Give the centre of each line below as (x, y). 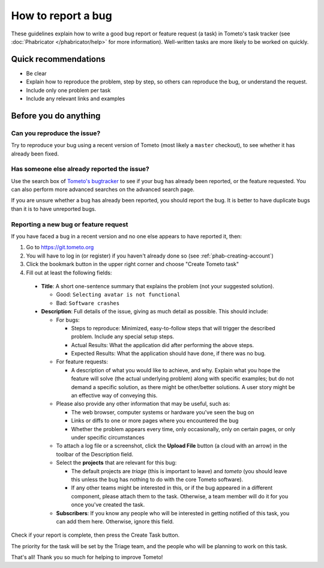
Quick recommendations (58, 59)
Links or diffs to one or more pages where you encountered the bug (155, 421)
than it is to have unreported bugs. (54, 209)
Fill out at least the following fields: (69, 273)
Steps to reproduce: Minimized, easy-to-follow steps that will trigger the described (173, 328)
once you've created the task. (108, 505)
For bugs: (68, 320)
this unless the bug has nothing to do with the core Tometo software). (157, 479)
